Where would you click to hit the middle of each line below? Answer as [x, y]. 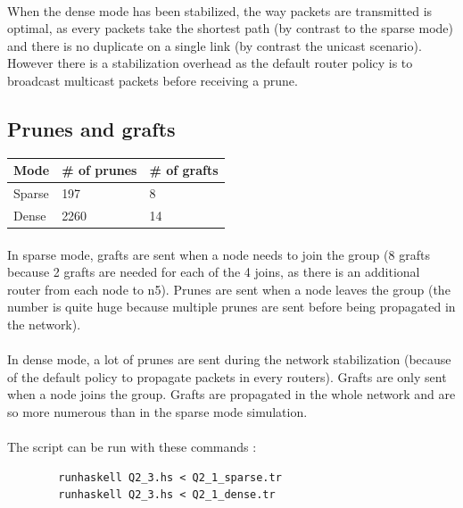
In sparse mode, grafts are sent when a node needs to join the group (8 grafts [219, 254]
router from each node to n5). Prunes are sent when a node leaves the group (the [229, 289]
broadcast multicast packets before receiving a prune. [153, 80]
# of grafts [184, 170]
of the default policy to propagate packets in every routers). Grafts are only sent [227, 376]
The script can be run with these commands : [132, 447]
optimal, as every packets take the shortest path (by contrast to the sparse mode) [230, 28]
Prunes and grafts [91, 128]
